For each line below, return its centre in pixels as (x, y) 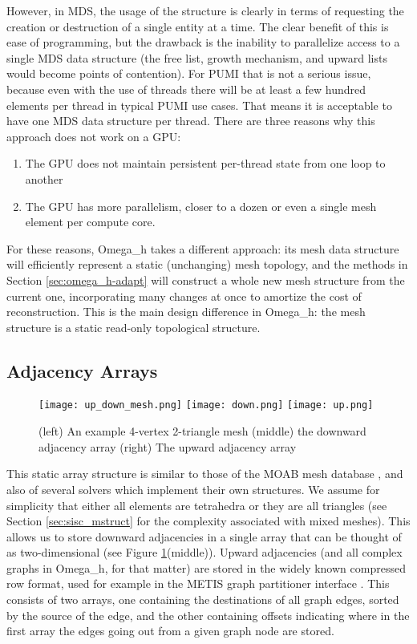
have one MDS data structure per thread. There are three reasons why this (191, 121)
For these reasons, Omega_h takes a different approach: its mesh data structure (203, 248)
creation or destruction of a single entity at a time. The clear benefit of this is (198, 26)
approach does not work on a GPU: (94, 136)
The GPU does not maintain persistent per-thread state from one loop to (205, 163)
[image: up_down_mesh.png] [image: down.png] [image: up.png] (206, 405)
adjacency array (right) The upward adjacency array (168, 446)
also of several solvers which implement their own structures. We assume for (193, 489)
